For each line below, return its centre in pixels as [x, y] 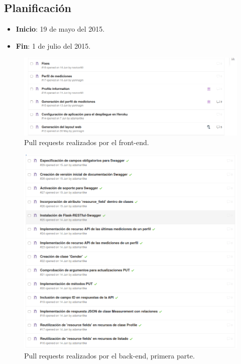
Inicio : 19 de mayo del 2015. [60, 29]
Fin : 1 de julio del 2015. [53, 45]
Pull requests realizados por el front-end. [87, 142]
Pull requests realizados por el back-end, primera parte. [109, 355]
